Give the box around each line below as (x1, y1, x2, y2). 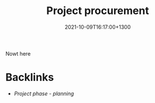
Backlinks (5, 71, 54, 84)
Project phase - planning (13, 90, 74, 97)
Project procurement (46, 4, 150, 18)
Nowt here (5, 50, 31, 57)
